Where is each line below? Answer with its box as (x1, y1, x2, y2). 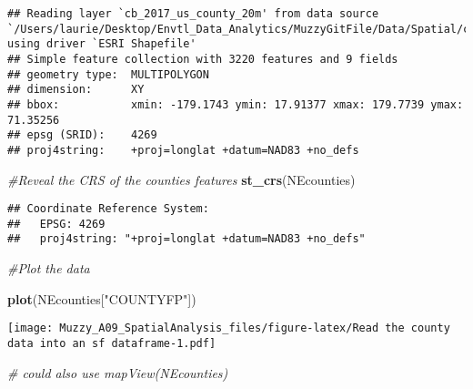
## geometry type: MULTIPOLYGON (7, 67, 209, 81)
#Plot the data (7, 259, 90, 278)
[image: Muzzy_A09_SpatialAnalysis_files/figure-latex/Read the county (7, 322, 450, 335)
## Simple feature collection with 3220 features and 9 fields (7, 52, 398, 66)
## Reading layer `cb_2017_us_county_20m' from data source (7, 7, 379, 20)
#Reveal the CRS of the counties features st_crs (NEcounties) (7, 169, 356, 189)
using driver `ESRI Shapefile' (7, 37, 196, 51)
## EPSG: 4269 (7, 217, 106, 230)
